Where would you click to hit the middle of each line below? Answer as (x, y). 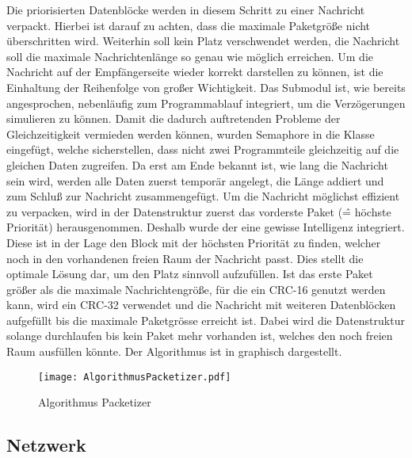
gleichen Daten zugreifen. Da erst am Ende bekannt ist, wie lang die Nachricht (197, 164)
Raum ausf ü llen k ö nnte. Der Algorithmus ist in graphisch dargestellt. (174, 351)
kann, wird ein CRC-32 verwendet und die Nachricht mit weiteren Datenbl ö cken (201, 305)
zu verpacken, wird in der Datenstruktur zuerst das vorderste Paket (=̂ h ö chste (199, 211)
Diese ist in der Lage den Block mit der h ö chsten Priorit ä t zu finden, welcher (194, 242)
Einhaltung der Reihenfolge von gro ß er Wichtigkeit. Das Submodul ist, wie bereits (206, 87)
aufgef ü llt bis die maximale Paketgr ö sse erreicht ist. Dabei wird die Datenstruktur (206, 320)
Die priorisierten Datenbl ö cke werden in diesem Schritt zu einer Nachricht (186, 10)
